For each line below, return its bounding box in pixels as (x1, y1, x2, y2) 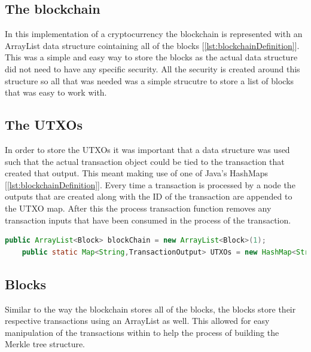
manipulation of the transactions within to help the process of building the (5, 326, 279, 338)
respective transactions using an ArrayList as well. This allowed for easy (5, 314, 270, 327)
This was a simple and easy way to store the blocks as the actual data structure (5, 51, 298, 63)
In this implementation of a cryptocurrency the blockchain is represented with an (5, 27, 303, 40)
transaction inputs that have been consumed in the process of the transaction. (5, 213, 291, 226)
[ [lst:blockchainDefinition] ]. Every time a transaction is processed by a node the (5, 178, 295, 191)
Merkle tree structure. (5, 338, 86, 350)
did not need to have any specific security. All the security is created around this (5, 62, 300, 75)
